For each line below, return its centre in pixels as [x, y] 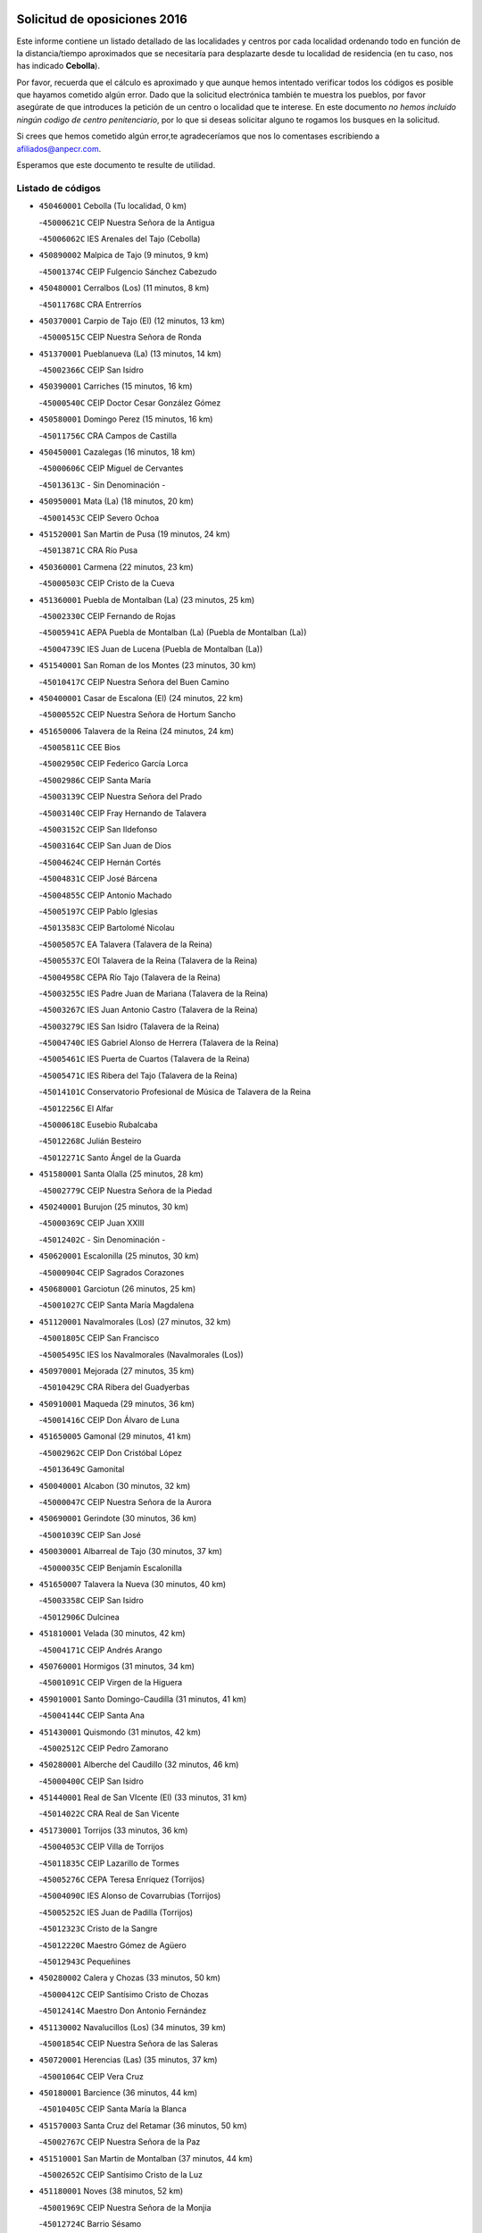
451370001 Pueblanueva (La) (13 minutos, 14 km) [130, 354]
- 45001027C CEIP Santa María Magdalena [116, 1305]
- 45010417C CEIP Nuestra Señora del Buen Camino [134, 682]
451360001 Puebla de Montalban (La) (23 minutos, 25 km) [146, 599]
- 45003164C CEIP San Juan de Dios [105, 846]
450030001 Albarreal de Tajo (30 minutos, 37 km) [131, 1551]
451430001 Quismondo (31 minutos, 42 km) [120, 1732]
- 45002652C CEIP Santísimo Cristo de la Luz [120, 2175]
